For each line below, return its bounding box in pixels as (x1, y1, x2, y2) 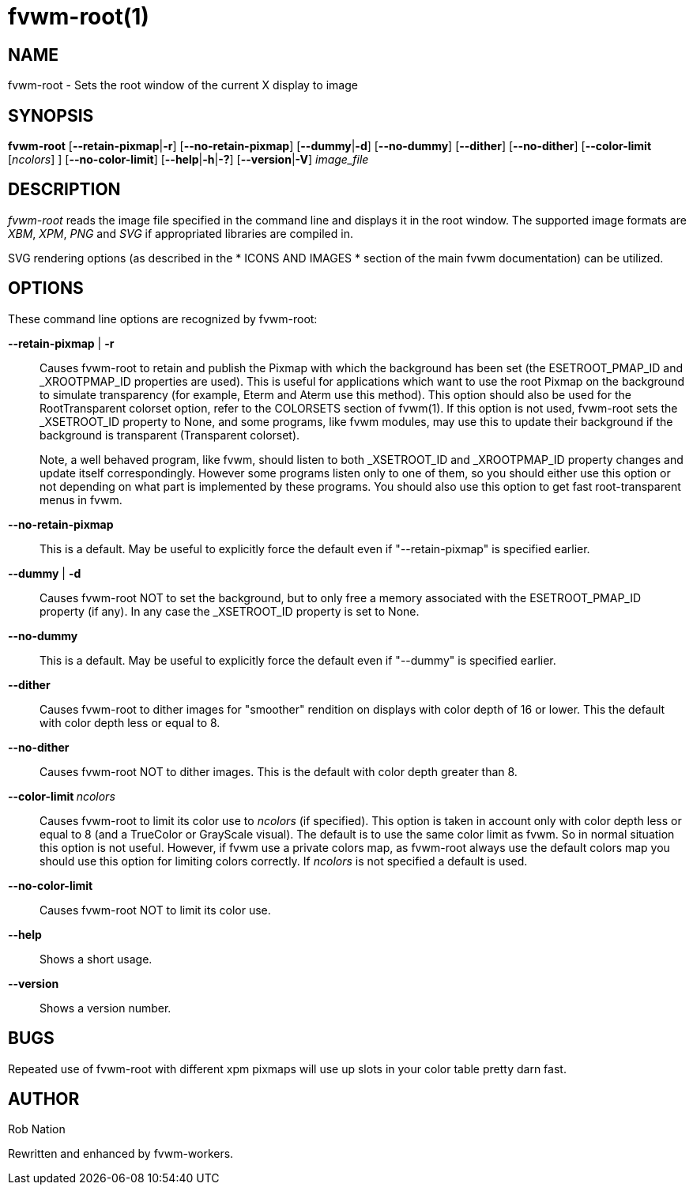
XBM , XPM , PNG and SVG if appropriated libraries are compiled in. (8, 226, 353, 240)
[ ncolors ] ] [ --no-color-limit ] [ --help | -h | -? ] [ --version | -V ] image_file (8, 153, 369, 167)
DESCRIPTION (8, 179, 121, 200)
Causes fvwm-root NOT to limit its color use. (40, 903, 271, 917)
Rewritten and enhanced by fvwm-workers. (8, 1147, 234, 1161)
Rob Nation (8, 1122, 66, 1136)
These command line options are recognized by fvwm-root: (8, 311, 318, 326)
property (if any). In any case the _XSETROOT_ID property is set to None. (40, 604, 420, 618)
